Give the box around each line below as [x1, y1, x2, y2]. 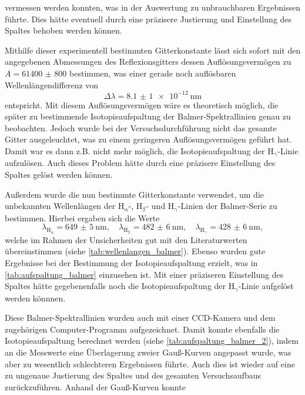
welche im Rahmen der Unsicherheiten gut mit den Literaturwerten [5, 233, 247, 245]
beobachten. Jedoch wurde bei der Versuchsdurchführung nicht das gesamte [5, 121, 277, 134]
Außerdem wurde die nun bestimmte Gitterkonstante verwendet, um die [5, 188, 264, 200]
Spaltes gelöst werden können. [5, 168, 113, 181]
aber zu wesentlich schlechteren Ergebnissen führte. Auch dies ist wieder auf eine [5, 357, 295, 370]
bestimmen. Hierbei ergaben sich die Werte [5, 211, 160, 224]
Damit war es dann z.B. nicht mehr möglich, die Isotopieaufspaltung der [5, 145, 265, 157]
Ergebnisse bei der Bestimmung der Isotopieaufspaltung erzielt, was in [5, 256, 258, 268]
